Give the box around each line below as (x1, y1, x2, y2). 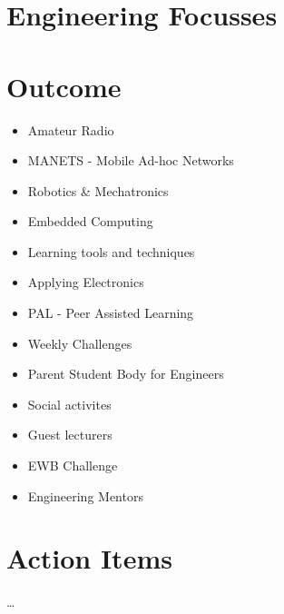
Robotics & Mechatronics (27, 181, 169, 200)
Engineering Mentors (27, 486, 143, 505)
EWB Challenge (27, 456, 118, 475)
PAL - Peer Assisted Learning (27, 303, 194, 322)
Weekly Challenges (27, 333, 132, 352)
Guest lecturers (27, 425, 113, 444)
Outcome (6, 67, 122, 104)
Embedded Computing (27, 212, 153, 231)
